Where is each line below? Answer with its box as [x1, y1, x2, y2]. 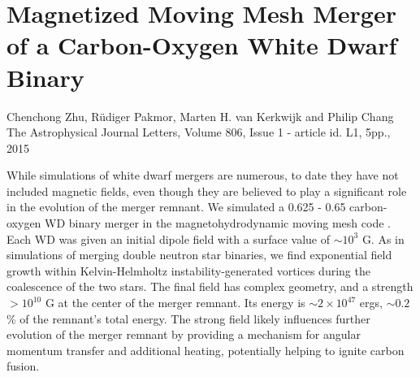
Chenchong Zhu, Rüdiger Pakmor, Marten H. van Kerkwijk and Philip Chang [6, 107, 394, 124]
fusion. [6, 357, 40, 375]
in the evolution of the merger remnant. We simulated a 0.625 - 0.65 [6, 198, 346, 215]
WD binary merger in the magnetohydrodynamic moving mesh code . [45, 214, 391, 232]
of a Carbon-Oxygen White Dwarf [6, 28, 397, 62]
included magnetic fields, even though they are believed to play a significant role [6, 182, 407, 199]
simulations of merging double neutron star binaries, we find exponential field [6, 246, 392, 263]
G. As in [362, 230, 405, 247]
